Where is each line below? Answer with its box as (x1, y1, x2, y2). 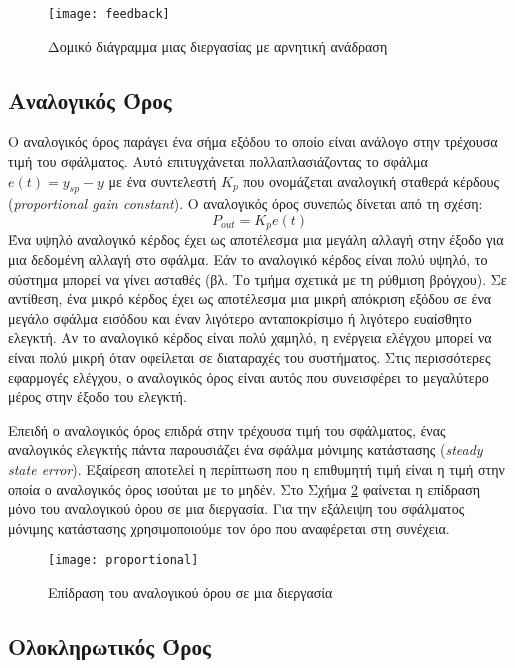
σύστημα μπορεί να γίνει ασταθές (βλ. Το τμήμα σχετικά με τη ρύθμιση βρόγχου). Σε (8, 268, 507, 289)
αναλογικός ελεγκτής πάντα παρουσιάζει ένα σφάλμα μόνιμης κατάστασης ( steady (8, 439, 483, 460)
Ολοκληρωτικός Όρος (8, 631, 211, 662)
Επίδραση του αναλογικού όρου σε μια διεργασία (48, 582, 333, 603)
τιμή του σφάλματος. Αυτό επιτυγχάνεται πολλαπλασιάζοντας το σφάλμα (8, 151, 428, 172)
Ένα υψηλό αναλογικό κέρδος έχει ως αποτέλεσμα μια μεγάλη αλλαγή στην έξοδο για (8, 229, 504, 250)
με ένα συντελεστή (108, 170, 217, 191)
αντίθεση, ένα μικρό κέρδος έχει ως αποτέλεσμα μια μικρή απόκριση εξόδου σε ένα (8, 288, 492, 309)
